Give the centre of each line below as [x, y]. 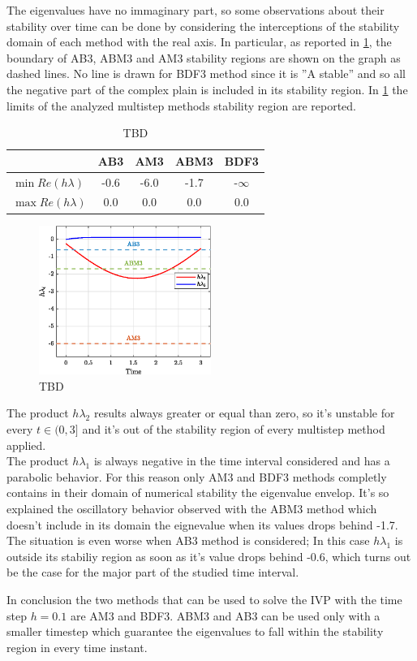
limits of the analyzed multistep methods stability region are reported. [181, 105]
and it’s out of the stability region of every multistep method [234, 429]
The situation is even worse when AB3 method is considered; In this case [188, 540]
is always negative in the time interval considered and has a [242, 461]
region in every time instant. [77, 647]
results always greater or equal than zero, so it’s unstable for [244, 413]
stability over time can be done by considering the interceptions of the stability [203, 26]
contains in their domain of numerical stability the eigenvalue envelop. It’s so [198, 493]
